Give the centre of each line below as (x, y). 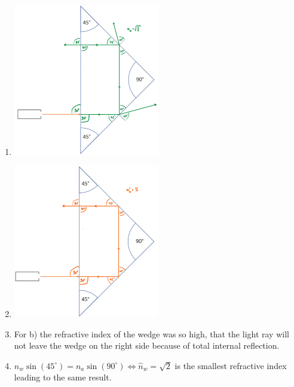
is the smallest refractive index (231, 365)
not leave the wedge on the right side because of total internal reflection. (147, 345)
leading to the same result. (63, 377)
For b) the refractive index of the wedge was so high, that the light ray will (151, 333)
